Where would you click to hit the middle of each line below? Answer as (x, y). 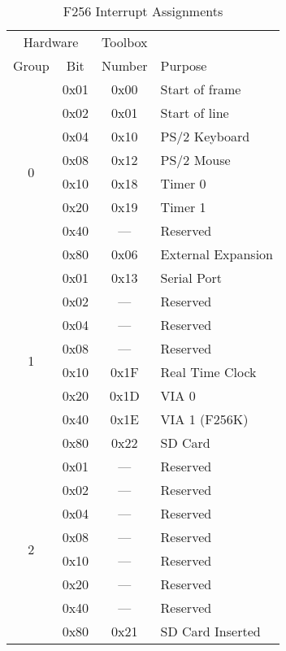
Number (125, 65)
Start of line (195, 113)
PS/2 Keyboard (205, 136)
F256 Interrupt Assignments (143, 11)
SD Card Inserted (210, 631)
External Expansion (217, 254)
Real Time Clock (208, 372)
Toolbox (125, 42)
